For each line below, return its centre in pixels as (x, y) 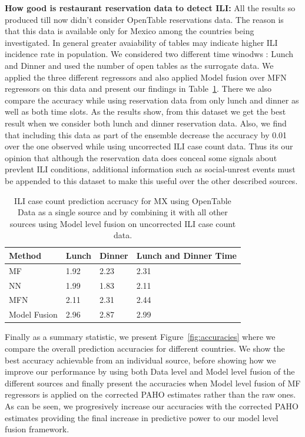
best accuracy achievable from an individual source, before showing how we (140, 360)
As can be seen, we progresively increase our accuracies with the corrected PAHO (152, 406)
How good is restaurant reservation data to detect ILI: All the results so (150, 8)
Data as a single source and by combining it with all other (123, 212)
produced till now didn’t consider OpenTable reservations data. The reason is (144, 19)
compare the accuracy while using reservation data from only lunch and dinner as (152, 100)
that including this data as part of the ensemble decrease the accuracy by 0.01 (146, 134)
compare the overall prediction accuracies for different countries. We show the (145, 348)
